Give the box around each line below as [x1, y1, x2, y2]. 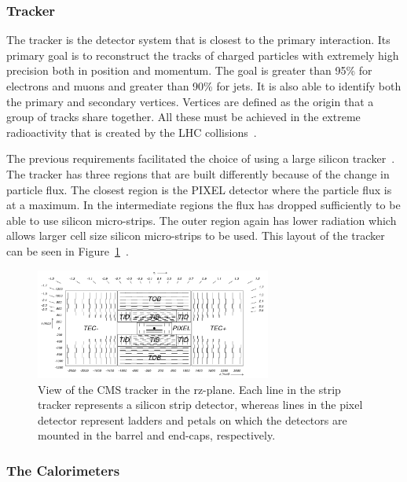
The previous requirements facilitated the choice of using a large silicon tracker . [6, 150, 395, 167]
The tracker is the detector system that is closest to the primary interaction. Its [6, 31, 390, 48]
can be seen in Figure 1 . [6, 242, 129, 259]
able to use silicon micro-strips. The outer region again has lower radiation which [6, 212, 397, 228]
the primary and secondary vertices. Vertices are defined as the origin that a [6, 93, 374, 109]
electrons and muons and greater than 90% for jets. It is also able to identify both [6, 78, 401, 94]
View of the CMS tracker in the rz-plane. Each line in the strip [38, 381, 341, 397]
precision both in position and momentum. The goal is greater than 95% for [6, 62, 372, 79]
